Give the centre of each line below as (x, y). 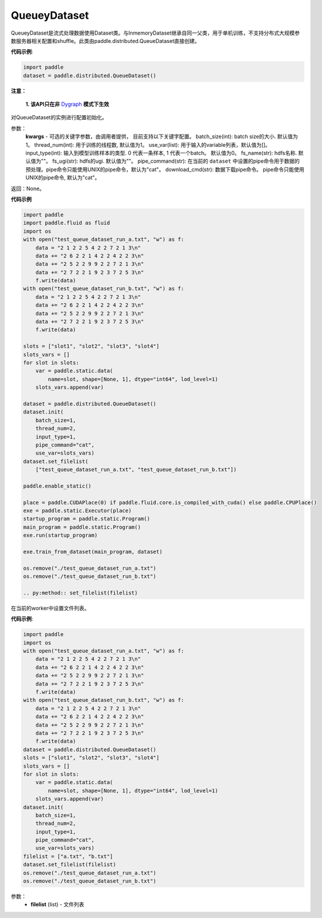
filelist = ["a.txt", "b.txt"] (68, 856)
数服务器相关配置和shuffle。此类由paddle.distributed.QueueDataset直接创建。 (105, 41)
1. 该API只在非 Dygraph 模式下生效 (67, 104)
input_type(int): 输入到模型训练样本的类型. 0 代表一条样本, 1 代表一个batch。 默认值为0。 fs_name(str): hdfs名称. (161, 153)
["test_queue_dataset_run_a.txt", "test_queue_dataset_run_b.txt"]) (136, 470)
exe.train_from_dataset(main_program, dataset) (93, 552)
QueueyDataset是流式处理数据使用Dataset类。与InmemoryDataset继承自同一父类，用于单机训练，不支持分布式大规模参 (155, 33)
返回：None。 (28, 189)
